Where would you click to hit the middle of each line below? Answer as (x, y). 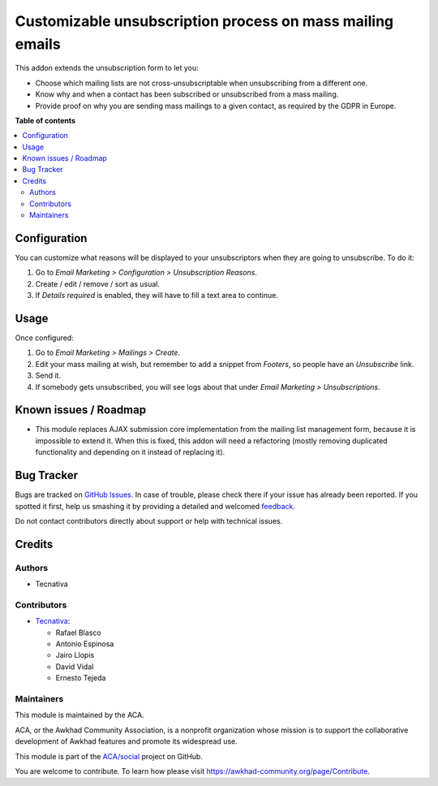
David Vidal (75, 667)
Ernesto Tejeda (81, 678)
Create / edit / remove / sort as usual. (98, 283)
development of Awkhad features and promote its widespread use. (127, 741)
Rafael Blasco (78, 633)
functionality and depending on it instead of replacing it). (130, 452)
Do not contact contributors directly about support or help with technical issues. (149, 520)
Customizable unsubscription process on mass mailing (204, 21)
